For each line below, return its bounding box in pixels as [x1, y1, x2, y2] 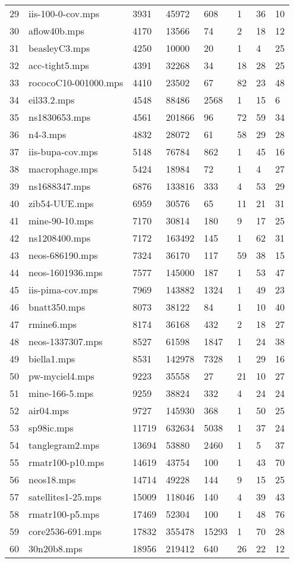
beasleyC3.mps [29, 41, 90, 55]
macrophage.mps [29, 162, 98, 176]
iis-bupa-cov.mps [29, 145, 98, 158]
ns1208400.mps [29, 231, 91, 245]
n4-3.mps [29, 127, 67, 141]
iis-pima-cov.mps [29, 283, 98, 296]
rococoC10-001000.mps [29, 76, 124, 89]
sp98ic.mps [29, 421, 74, 434]
